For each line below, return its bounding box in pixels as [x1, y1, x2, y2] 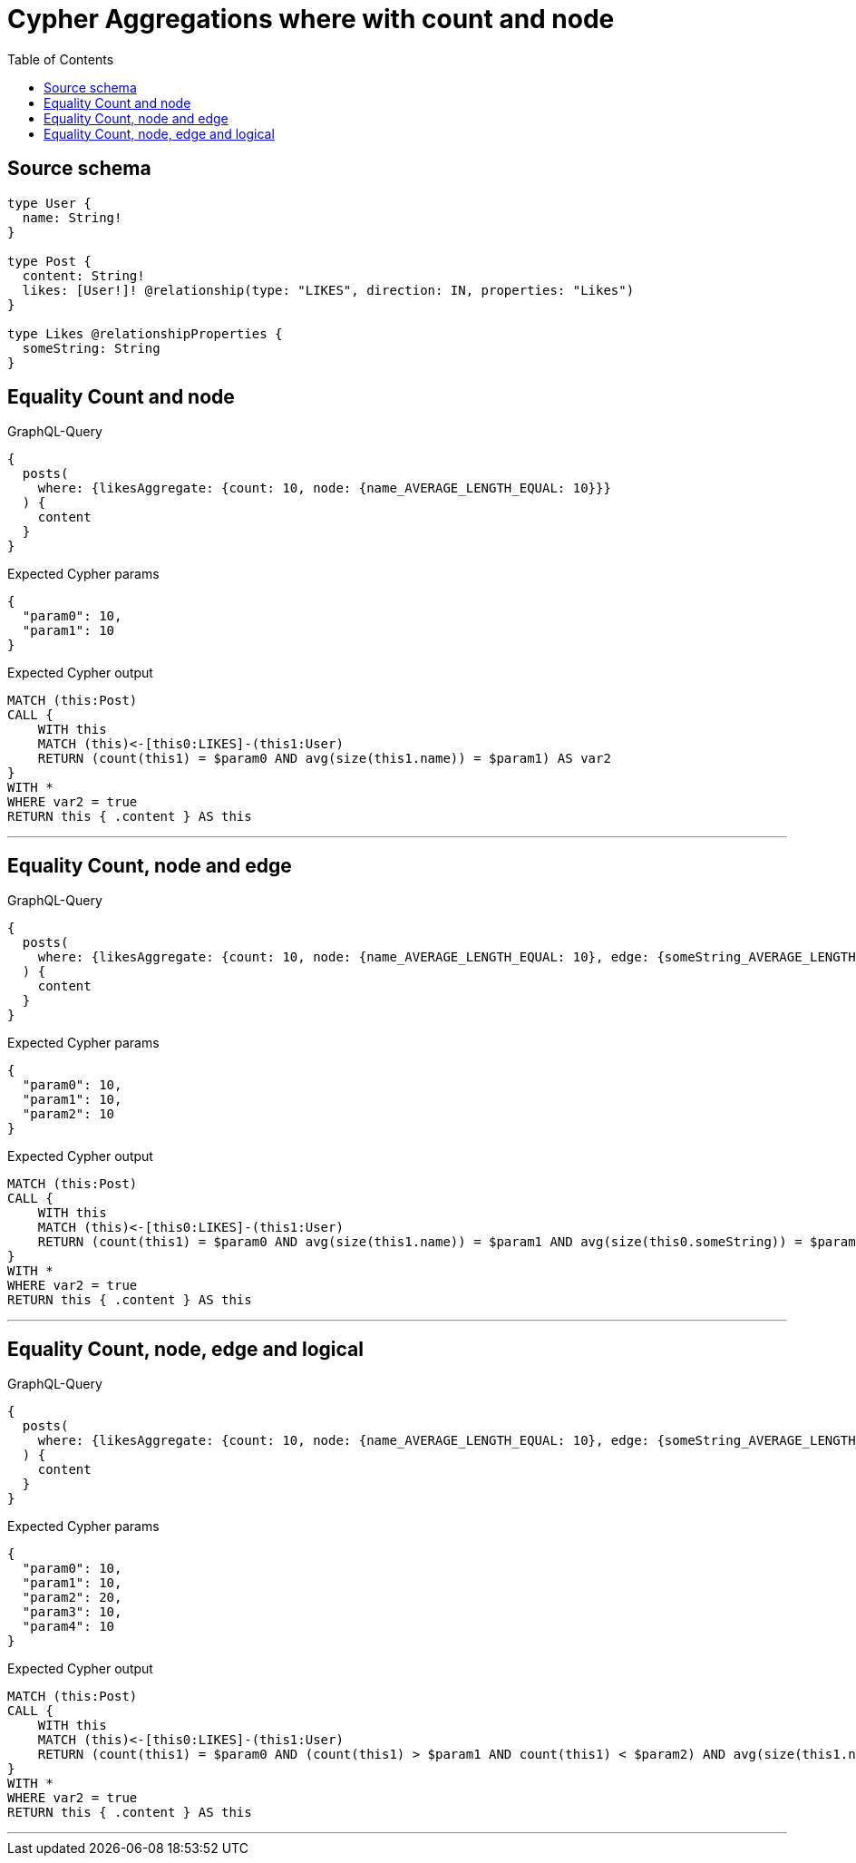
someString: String [22, 340, 160, 356]
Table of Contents [7, 51, 114, 67]
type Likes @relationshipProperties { [7, 326, 283, 341]
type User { [7, 195, 92, 210]
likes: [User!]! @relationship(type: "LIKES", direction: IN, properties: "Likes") [22, 282, 635, 297]
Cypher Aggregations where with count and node [7, 4, 615, 34]
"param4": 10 [22, 1619, 115, 1634]
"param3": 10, [22, 1605, 122, 1620]
